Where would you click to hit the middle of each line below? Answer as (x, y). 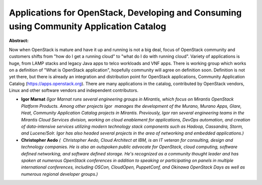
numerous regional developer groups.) (59, 174)
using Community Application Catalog (88, 26)
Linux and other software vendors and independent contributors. (74, 90)
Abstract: (19, 41)
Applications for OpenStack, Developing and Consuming (125, 13)
